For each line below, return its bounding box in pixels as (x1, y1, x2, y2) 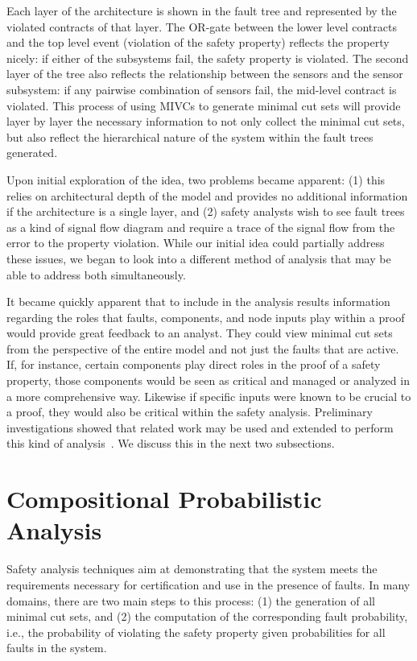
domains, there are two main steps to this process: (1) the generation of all (6, 592, 375, 609)
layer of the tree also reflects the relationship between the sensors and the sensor (6, 65, 403, 82)
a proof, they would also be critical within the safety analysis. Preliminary (6, 403, 373, 420)
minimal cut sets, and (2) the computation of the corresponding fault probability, (6, 608, 408, 625)
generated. (6, 144, 58, 161)
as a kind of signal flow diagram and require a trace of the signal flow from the (6, 218, 395, 235)
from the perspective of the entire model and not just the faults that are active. (6, 340, 399, 357)
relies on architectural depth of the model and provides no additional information (6, 187, 408, 204)
